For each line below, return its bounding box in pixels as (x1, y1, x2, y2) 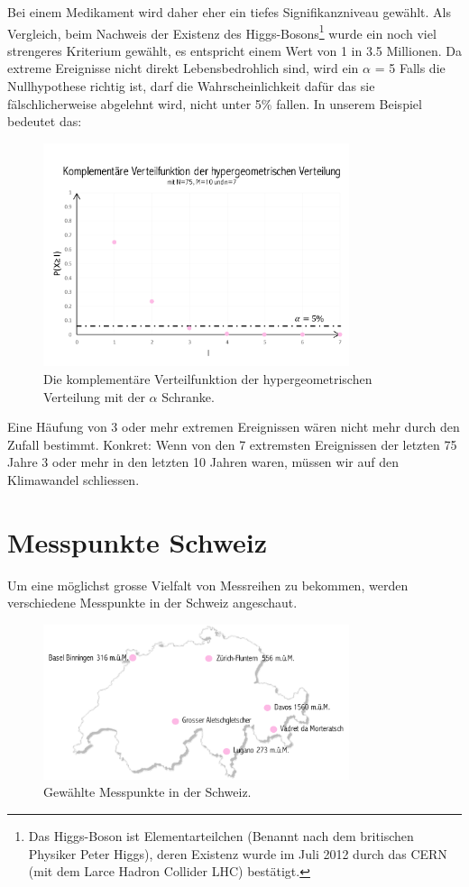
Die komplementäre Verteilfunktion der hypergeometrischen (43, 370, 372, 389)
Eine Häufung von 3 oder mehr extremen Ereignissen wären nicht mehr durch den (7, 417, 460, 436)
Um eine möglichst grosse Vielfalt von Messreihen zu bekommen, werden (7, 575, 409, 594)
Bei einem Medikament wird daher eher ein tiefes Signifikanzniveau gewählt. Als (7, 3, 452, 21)
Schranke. (161, 387, 215, 406)
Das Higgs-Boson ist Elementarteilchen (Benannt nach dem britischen (28, 827, 414, 846)
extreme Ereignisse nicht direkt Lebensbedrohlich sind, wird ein (7, 59, 359, 78)
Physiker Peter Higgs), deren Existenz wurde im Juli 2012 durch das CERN (28, 844, 447, 863)
